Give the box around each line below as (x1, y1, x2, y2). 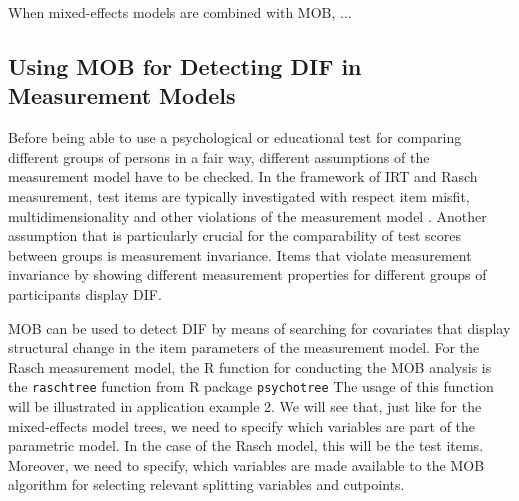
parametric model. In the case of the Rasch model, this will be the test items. (8, 435, 484, 456)
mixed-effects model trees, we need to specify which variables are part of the (8, 415, 476, 436)
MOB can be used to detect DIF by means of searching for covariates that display (8, 317, 511, 338)
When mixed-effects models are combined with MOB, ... (8, 2, 352, 22)
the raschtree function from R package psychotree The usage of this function (8, 376, 494, 397)
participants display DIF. (8, 283, 162, 304)
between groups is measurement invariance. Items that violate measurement (8, 244, 472, 265)
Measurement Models (8, 80, 236, 111)
